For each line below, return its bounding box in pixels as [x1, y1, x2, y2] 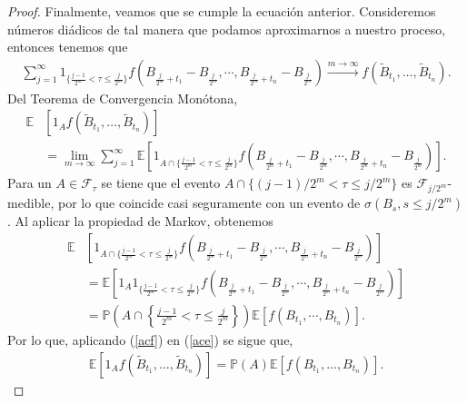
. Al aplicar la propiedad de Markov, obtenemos [7, 211, 273, 231]
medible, [7, 193, 55, 212]
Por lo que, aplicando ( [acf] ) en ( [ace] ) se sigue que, [7, 329, 293, 349]
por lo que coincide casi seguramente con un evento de [57, 193, 361, 212]
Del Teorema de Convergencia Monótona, [7, 88, 238, 107]
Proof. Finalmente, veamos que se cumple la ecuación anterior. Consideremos [7, 2, 436, 20]
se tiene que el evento [101, 173, 221, 192]
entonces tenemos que [7, 37, 128, 56]
